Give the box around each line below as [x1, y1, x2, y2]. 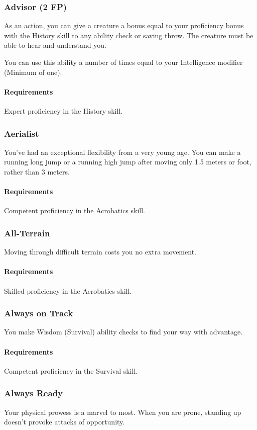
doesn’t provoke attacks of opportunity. [4, 416, 125, 427]
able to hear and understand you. [4, 40, 106, 50]
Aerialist [4, 127, 39, 139]
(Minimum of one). [4, 66, 62, 77]
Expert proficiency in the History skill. [4, 105, 123, 116]
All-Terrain [4, 226, 50, 239]
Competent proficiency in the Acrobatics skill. [4, 205, 146, 216]
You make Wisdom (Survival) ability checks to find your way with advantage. [4, 326, 243, 337]
